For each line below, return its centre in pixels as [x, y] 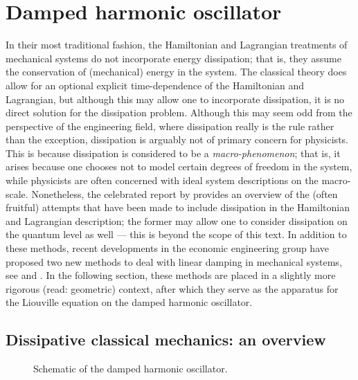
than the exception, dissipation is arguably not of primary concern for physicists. [177, 139]
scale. [17, 193]
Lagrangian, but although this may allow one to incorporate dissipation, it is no [175, 99]
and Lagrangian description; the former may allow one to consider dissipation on [177, 220]
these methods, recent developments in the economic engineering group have [167, 248]
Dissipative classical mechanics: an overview [166, 340]
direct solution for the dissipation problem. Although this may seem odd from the [179, 112]
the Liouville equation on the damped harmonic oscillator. [129, 302]
